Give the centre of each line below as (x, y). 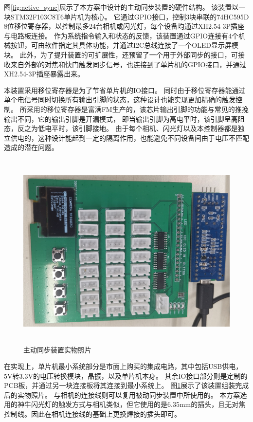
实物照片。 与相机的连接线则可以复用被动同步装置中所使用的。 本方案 (129, 394)
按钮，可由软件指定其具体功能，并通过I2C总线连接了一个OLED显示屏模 (125, 45)
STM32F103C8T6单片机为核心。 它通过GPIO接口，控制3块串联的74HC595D (130, 16)
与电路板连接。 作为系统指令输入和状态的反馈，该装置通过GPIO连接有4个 (121, 35)
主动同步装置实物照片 (57, 350)
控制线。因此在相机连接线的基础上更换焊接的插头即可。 (92, 414)
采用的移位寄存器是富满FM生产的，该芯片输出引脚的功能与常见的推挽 (137, 109)
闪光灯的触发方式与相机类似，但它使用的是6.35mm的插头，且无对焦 (138, 404)
